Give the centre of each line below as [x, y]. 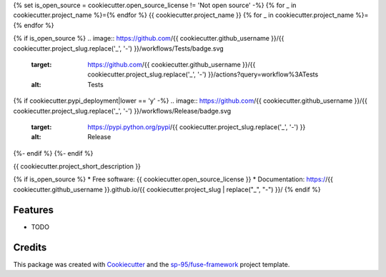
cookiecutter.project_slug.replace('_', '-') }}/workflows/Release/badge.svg [122, 111]
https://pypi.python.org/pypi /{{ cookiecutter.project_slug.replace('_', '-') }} [197, 127]
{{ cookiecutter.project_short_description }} [77, 166]
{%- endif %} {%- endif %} [53, 153]
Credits [30, 247]
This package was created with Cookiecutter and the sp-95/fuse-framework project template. [152, 264]
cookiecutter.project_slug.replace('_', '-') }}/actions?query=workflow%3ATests [203, 74]
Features [33, 210]
